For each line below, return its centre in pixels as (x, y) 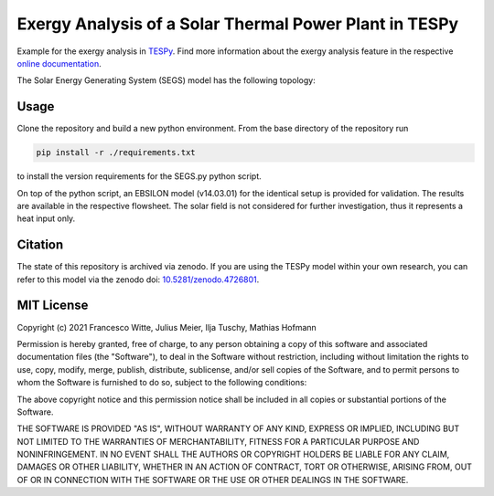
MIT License (53, 306)
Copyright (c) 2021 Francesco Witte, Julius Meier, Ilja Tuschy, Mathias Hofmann (167, 327)
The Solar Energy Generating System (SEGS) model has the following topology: (166, 80)
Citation (40, 245)
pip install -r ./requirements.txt (116, 153)
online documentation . (59, 63)
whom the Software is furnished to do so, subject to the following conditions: (162, 383)
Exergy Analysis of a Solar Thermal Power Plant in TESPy (238, 24)
